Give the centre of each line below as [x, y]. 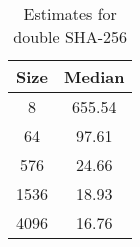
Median [94, 76]
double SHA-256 [70, 36]
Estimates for [70, 13]
